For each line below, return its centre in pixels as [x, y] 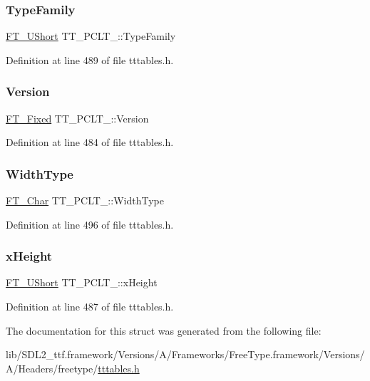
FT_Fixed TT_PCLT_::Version [77, 118]
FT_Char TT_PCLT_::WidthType [85, 200]
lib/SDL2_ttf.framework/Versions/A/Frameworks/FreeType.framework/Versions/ [185, 354]
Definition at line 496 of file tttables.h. [90, 224]
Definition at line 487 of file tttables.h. [90, 307]
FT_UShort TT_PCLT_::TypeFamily [91, 36]
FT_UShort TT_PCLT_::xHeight [82, 282]
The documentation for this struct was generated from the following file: [164, 330]
